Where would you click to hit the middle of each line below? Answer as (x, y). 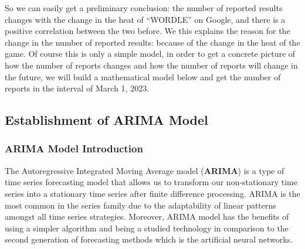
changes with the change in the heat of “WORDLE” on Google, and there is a (145, 19)
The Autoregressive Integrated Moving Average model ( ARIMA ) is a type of (145, 170)
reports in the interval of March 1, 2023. (77, 88)
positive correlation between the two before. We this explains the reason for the (148, 31)
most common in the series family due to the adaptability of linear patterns (140, 205)
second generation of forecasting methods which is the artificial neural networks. (149, 239)
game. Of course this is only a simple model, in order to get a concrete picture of (150, 54)
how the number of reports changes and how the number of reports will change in (151, 65)
